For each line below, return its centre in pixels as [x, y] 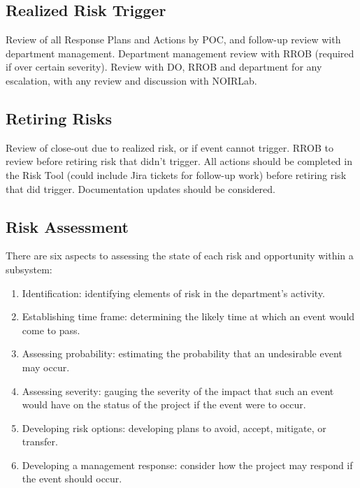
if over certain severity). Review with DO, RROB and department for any [164, 67]
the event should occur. [72, 479]
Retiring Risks [59, 118]
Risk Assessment [67, 226]
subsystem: [29, 269]
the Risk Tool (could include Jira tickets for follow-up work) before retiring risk [176, 174]
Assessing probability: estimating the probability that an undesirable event [182, 353]
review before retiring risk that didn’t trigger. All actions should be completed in [179, 161]
